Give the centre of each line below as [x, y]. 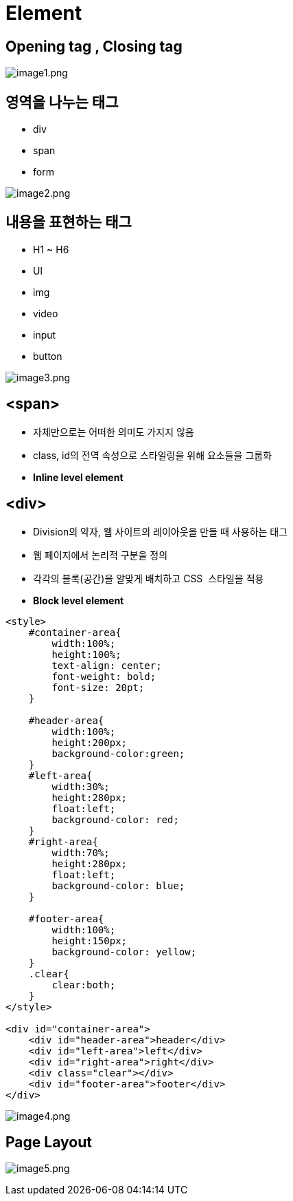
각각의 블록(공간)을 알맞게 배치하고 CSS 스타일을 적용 [149, 578]
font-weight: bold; [104, 676]
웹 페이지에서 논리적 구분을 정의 [101, 555]
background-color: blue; [118, 885]
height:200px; [90, 742]
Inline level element [78, 477]
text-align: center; [107, 665]
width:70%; [81, 852]
